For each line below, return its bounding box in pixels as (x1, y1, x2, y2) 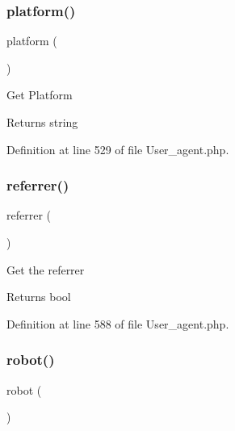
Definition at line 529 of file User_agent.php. (6, 140, 229, 157)
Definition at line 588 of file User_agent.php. (6, 315, 229, 332)
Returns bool (6, 288, 71, 305)
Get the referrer (6, 261, 85, 278)
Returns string (6, 114, 78, 130)
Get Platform (6, 86, 73, 103)
